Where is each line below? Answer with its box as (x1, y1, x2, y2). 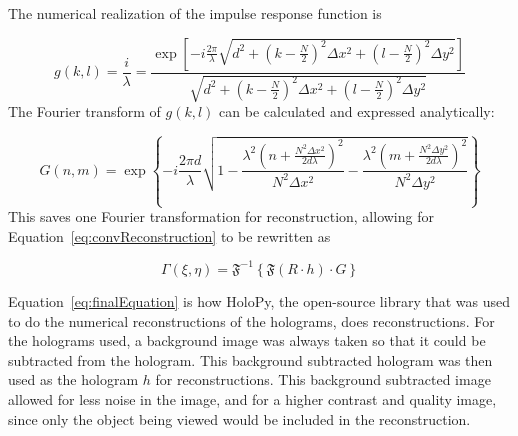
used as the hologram (8, 369, 139, 390)
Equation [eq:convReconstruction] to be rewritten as (8, 225, 331, 246)
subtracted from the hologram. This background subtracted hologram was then (8, 349, 493, 370)
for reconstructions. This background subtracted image (155, 369, 491, 390)
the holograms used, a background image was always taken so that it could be (8, 330, 486, 351)
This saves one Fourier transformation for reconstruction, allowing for (8, 206, 434, 227)
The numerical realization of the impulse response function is (8, 3, 382, 23)
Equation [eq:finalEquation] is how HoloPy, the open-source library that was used (8, 290, 510, 311)
